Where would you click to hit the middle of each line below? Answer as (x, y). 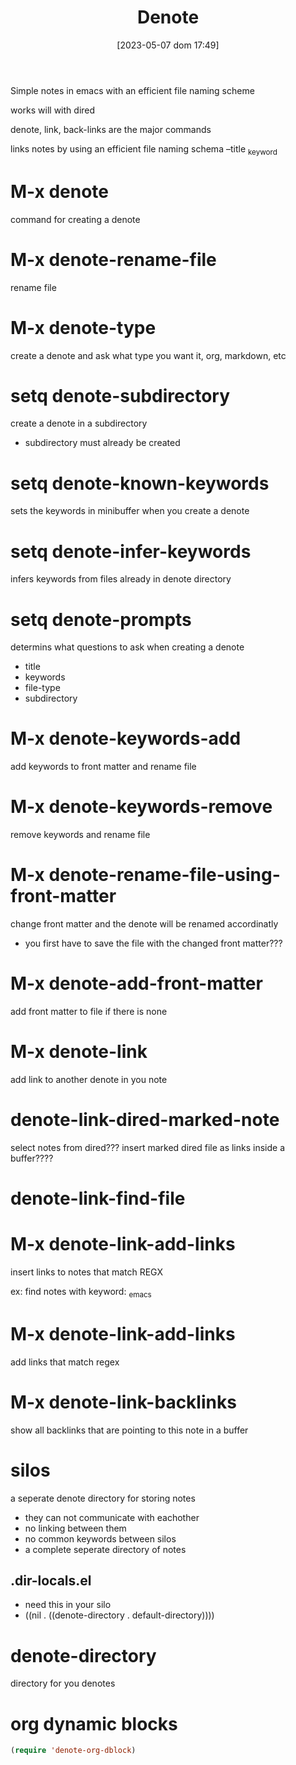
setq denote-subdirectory (120, 395)
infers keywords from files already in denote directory (121, 579)
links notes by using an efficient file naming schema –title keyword (144, 149)
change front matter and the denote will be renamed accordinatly (144, 924)
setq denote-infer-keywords (131, 551)
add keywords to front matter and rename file (103, 767)
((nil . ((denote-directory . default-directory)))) (119, 1615)
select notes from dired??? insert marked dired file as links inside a (148, 1147)
